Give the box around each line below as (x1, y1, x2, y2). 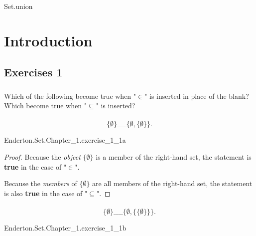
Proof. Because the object (4, 152, 81, 162)
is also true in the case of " (4, 188, 88, 198)
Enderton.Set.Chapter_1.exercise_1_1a (4, 135, 126, 145)
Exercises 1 (4, 64, 63, 80)
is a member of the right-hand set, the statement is (96, 152, 252, 162)
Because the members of (4, 178, 77, 189)
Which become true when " (4, 100, 87, 111)
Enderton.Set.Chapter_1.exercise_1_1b (4, 223, 127, 233)
